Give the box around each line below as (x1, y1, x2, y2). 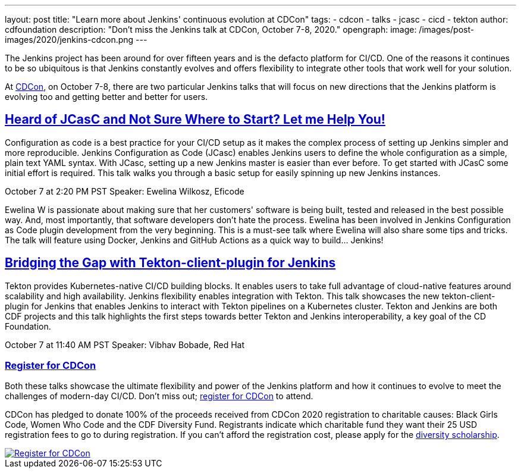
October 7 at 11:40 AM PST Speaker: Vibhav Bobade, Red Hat (5, 339, 245, 350)
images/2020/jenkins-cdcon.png (5, 35, 134, 45)
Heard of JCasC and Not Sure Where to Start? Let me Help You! (5, 112, 385, 127)
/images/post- (419, 24, 475, 35)
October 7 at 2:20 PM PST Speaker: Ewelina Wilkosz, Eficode (5, 186, 244, 196)
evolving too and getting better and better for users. (5, 92, 208, 102)
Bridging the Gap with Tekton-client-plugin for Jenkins (5, 255, 336, 271)
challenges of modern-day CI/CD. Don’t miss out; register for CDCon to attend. (5, 391, 313, 402)
